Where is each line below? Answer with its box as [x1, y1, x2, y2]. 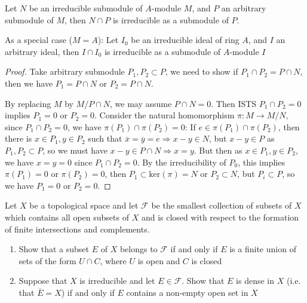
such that [88, 132, 122, 145]
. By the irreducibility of [137, 155, 226, 168]
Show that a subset [19, 243, 90, 255]
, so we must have [42, 143, 108, 156]
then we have [5, 76, 53, 89]
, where [100, 254, 127, 267]
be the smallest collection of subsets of [151, 199, 292, 212]
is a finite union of [229, 243, 296, 255]
